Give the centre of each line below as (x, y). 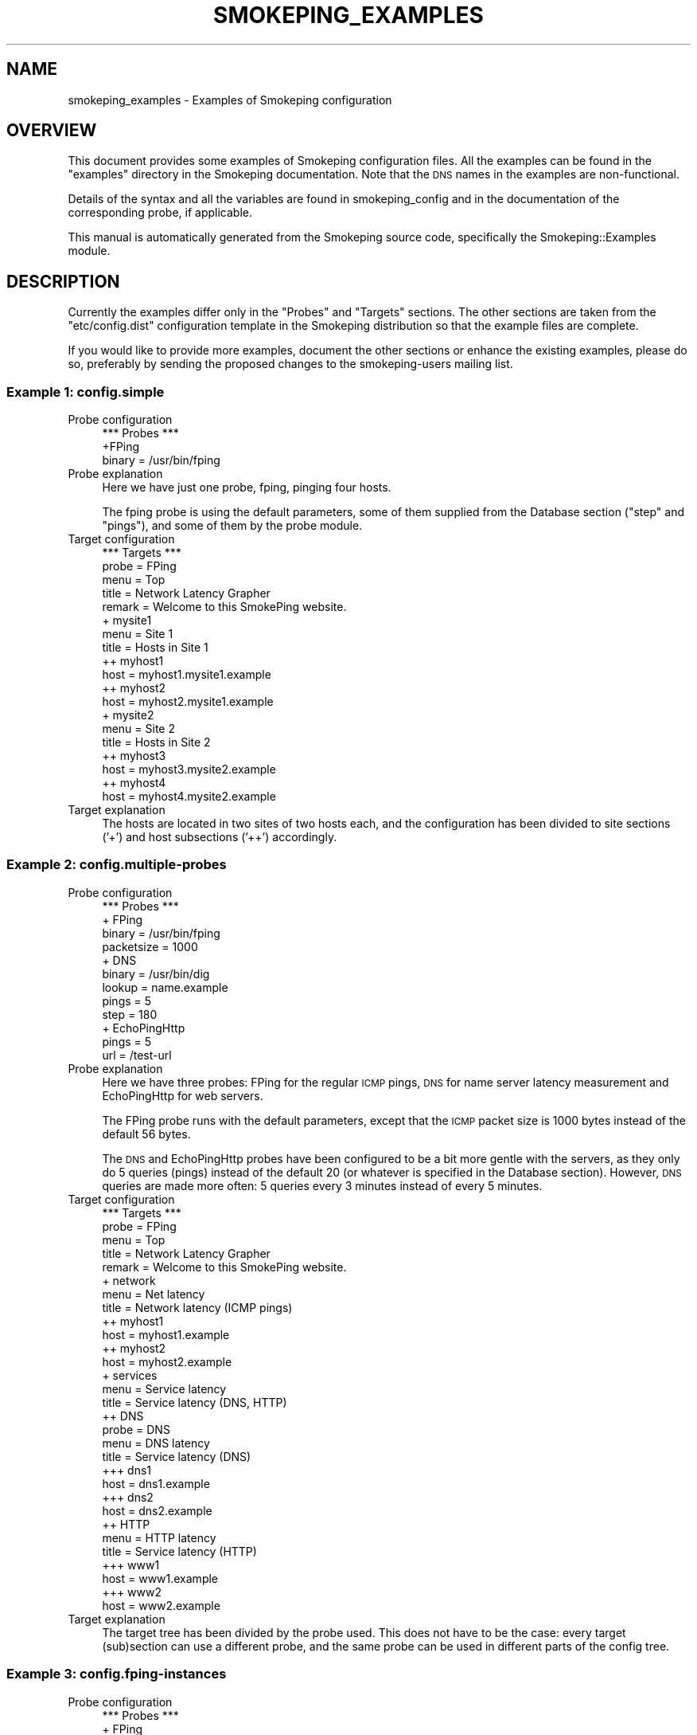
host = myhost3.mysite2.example (189, 770)
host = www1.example (160, 1578)
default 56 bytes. (146, 1134)
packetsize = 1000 (150, 946)
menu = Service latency (164, 1388)
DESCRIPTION (63, 281)
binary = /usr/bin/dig (156, 973)
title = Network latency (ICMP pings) (197, 1307)
